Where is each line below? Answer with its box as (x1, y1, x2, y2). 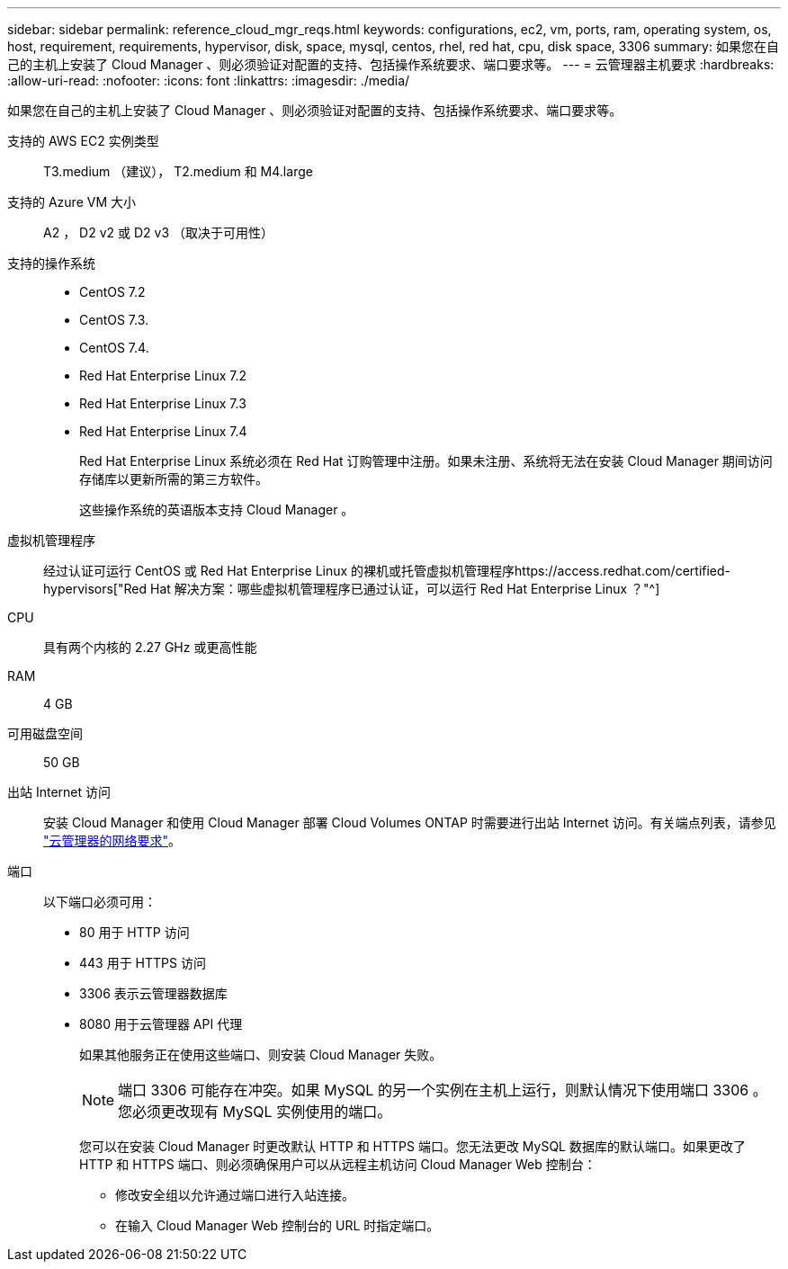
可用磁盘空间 (7, 726, 83, 741)
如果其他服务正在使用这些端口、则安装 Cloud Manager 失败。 (79, 1047, 443, 1062)
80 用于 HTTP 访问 (79, 925, 190, 940)
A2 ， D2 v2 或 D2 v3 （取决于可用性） (43, 225, 273, 240)
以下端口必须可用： (43, 894, 157, 909)
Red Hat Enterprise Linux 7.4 (79, 424, 247, 439)
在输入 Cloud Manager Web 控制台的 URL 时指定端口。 (115, 1218, 440, 1233)
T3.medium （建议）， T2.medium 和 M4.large (43, 164, 313, 179)
